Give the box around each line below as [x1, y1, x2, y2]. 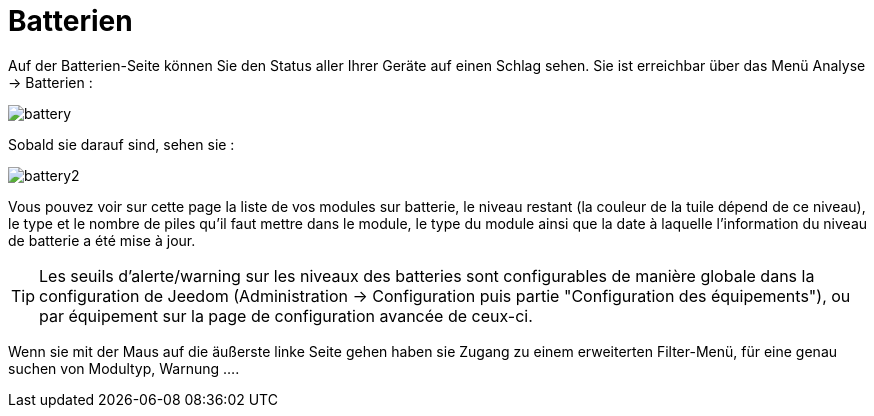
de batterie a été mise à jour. [8, 231, 196, 249]
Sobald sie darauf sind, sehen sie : [8, 135, 235, 153]
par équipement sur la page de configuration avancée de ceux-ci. [39, 305, 533, 326]
